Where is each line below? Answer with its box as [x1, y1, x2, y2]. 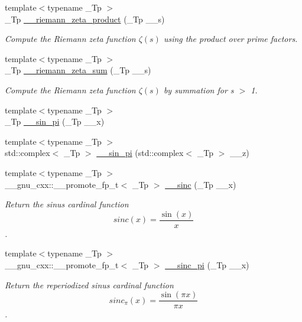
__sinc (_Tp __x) [165, 178, 236, 190]
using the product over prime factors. [163, 32, 298, 45]
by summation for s [163, 83, 234, 96]
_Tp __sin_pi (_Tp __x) [5, 115, 105, 128]
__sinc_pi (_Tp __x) [165, 258, 249, 271]
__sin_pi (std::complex [96, 147, 184, 159]
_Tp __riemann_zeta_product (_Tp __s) [5, 12, 165, 25]
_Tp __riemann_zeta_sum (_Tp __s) [5, 64, 151, 76]
